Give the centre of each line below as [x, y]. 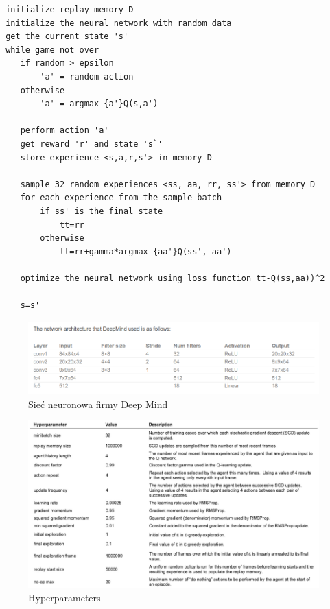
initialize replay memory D [70, 10]
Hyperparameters [64, 598]
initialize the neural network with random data [119, 23]
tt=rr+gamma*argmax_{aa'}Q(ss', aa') [145, 251]
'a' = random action [87, 76]
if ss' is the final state [102, 211]
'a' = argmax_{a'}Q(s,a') [99, 104]
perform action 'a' [64, 131]
